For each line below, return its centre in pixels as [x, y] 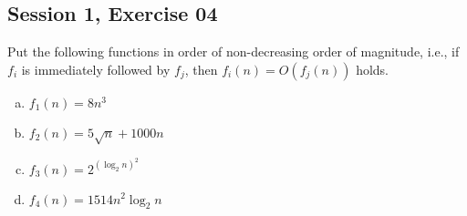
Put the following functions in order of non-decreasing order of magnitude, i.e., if [233, 51]
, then [201, 69]
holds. [372, 69]
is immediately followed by [96, 69]
